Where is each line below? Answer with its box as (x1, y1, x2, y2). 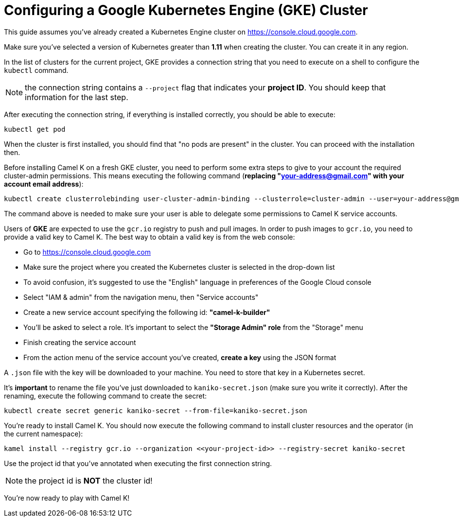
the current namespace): (4, 429, 83, 438)
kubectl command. (4, 66, 69, 74)
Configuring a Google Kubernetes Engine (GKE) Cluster (4, 2, 368, 18)
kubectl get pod (4, 125, 66, 133)
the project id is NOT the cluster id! (25, 475, 153, 486)
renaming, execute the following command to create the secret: (4, 391, 207, 400)
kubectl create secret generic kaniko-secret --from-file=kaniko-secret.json (4, 406, 307, 415)
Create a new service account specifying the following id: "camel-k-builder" (23, 308, 270, 316)
